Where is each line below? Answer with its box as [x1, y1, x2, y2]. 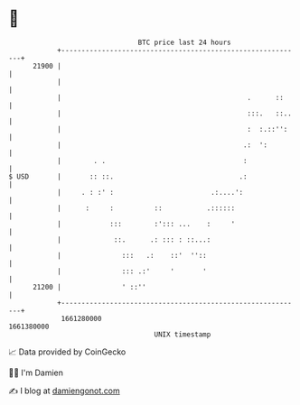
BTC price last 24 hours [137, 38, 231, 47]
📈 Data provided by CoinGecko [8, 346, 127, 357]
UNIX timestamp [154, 329, 211, 339]
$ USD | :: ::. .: [8, 171, 248, 181]
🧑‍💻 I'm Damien [8, 367, 64, 378]
